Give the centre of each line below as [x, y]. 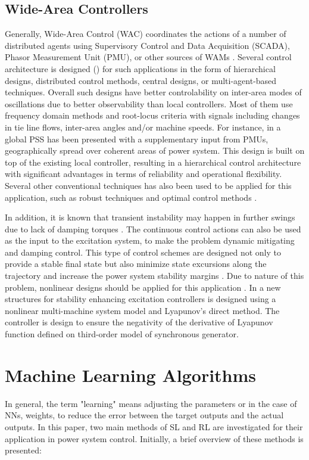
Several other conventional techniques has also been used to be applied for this [148, 185]
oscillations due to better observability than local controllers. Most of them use [149, 103]
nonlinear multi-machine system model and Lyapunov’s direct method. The [142, 310]
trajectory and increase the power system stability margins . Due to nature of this [154, 276]
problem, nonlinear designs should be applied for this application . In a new [143, 287]
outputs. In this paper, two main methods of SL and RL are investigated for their [154, 426]
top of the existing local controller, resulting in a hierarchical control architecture [153, 162]
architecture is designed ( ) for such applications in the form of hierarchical [140, 68]
